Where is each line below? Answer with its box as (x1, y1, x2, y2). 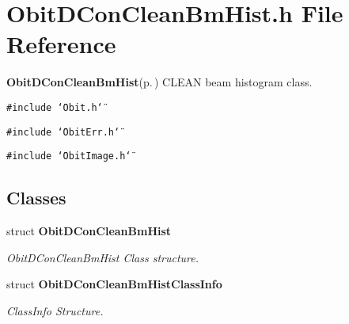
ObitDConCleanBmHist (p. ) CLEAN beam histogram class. (6, 74, 313, 90)
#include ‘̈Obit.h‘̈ (6, 101, 103, 113)
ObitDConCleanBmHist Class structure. (6, 249, 199, 265)
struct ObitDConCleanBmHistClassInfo (6, 276, 222, 292)
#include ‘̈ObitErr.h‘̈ (6, 126, 120, 138)
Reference (6, 28, 116, 60)
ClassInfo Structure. (6, 302, 104, 318)
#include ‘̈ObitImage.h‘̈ (6, 151, 131, 162)
